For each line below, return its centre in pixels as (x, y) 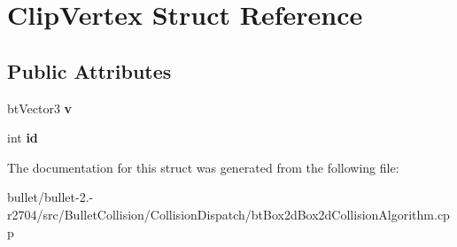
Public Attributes (89, 70)
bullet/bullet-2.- (50, 197)
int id (23, 138)
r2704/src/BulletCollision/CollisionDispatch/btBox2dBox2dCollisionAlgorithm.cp (228, 214)
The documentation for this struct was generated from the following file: (203, 167)
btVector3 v (40, 108)
